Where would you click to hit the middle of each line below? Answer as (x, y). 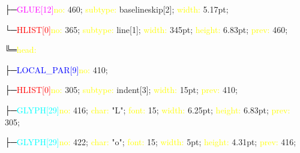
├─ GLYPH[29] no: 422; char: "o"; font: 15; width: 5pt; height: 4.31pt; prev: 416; (151, 142)
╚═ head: (21, 49)
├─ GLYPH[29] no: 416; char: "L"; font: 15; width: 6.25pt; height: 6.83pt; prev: (148, 109)
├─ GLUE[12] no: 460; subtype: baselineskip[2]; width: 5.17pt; (117, 9)
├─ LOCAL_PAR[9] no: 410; (56, 69)
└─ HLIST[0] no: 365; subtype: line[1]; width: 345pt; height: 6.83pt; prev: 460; (146, 29)
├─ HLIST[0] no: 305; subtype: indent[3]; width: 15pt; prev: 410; (121, 90)
